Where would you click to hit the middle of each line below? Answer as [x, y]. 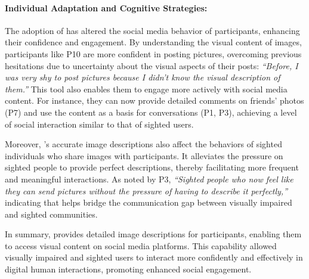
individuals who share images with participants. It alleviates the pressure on [144, 155]
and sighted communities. [51, 214]
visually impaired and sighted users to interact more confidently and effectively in [154, 257]
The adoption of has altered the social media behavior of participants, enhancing [152, 30]
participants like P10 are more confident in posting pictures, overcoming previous [153, 53]
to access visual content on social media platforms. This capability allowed [141, 245]
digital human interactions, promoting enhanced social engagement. [128, 269]
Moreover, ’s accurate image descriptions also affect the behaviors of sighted [143, 144]
